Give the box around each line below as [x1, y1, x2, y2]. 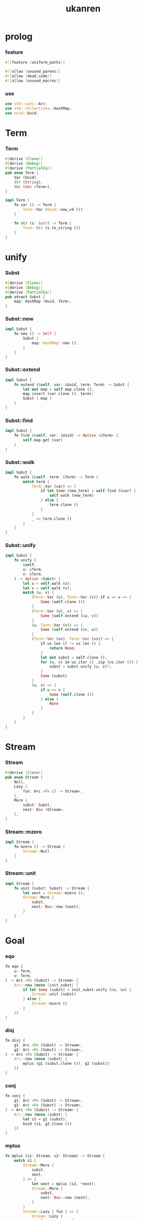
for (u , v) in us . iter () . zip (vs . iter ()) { [40, 660, 139, 665]
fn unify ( [14, 558, 37, 563]
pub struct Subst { [5, 294, 46, 299]
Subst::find [5, 417, 33, 424]
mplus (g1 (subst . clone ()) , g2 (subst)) [23, 1061, 110, 1066]
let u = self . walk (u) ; [23, 581, 72, 586]
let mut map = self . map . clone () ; [23, 387, 94, 392]
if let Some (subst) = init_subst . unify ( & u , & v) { [23, 987, 132, 992]
